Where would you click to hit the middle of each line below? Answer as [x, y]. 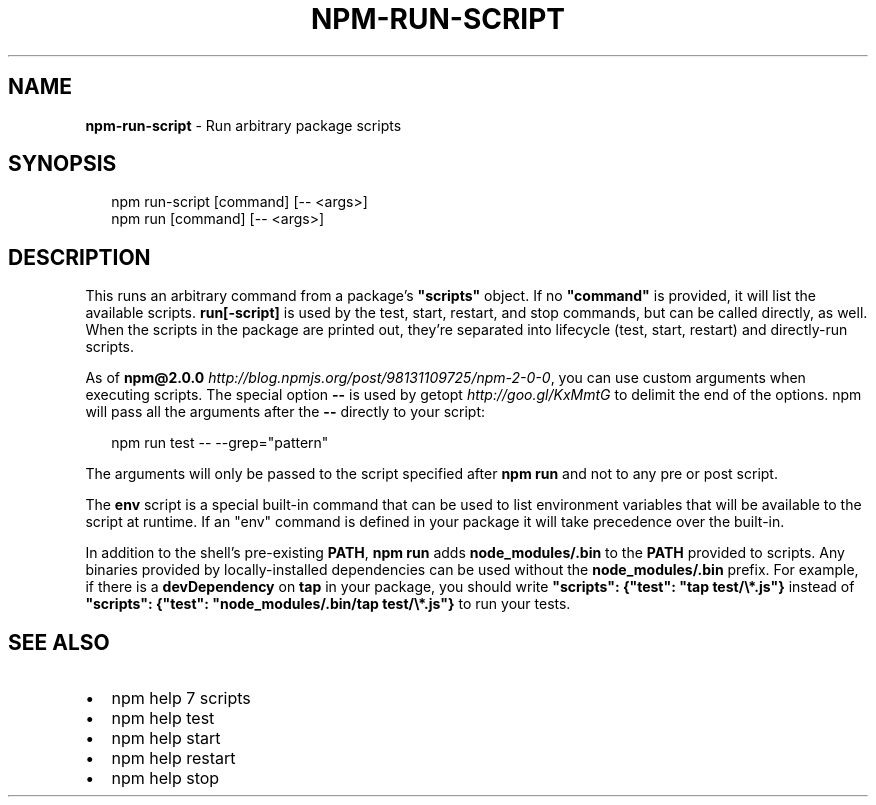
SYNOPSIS [62, 164]
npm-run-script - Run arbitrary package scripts [243, 125]
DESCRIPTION [79, 257]
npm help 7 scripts [181, 698]
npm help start [166, 738]
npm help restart [173, 758]
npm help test [163, 718]
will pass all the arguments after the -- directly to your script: [285, 412]
